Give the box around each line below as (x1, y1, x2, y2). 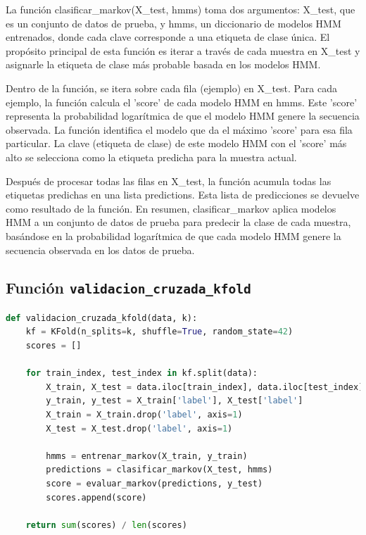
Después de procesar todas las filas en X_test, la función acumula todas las (6, 173, 332, 188)
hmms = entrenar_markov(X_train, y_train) (46, 451, 248, 461)
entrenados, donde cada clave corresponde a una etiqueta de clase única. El (6, 30, 330, 44)
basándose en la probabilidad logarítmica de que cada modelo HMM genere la (6, 228, 341, 243)
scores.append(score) (46, 492, 147, 503)
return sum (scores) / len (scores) (25, 520, 187, 530)
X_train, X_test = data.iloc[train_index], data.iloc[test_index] (46, 382, 364, 392)
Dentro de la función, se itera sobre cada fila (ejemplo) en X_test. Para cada (6, 80, 337, 95)
